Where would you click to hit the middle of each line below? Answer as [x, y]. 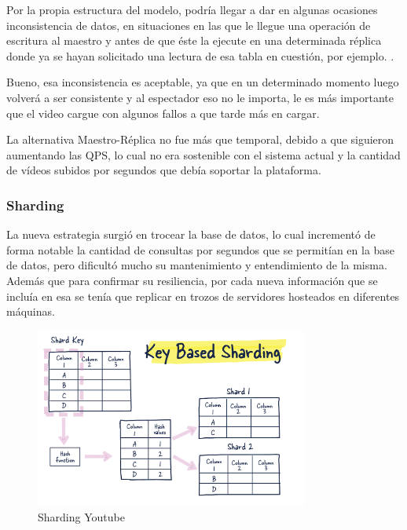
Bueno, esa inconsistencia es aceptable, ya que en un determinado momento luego [203, 82]
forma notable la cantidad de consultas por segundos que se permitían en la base [201, 249]
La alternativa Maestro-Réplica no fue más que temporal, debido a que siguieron [200, 139]
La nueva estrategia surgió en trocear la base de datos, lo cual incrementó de [191, 234]
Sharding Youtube [81, 517]
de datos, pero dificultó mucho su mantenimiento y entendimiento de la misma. [197, 265]
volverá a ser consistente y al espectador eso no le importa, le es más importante [200, 97]
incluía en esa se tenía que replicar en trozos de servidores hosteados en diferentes [203, 296]
